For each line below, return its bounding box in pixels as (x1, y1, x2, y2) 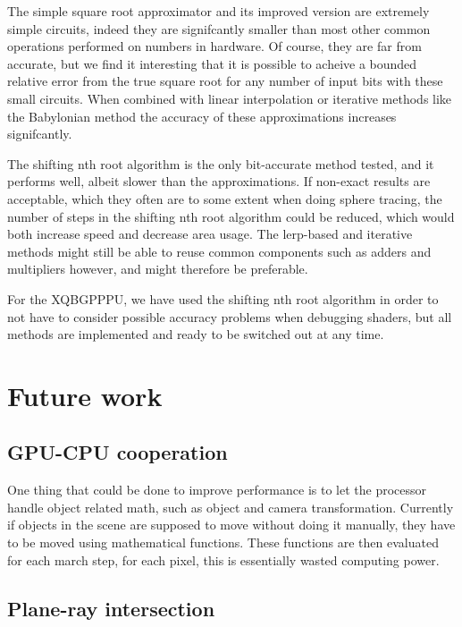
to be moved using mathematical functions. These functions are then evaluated (7, 533, 439, 552)
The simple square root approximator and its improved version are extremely (7, 2, 430, 20)
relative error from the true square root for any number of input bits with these (7, 72, 443, 90)
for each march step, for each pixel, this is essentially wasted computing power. (7, 550, 440, 569)
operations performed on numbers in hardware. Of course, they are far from (7, 37, 422, 55)
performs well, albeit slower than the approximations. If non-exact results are (7, 172, 431, 191)
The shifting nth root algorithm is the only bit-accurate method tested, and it (7, 154, 434, 173)
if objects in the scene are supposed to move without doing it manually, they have (7, 515, 456, 534)
